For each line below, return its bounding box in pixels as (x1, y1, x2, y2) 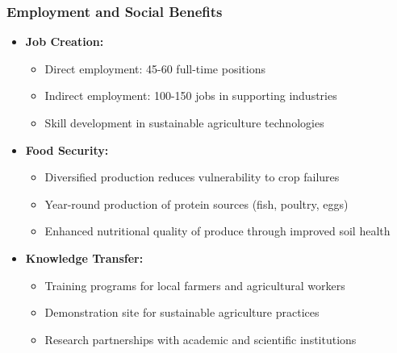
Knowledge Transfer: (25, 249, 144, 266)
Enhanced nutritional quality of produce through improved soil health (44, 222, 391, 239)
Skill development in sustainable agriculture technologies (44, 114, 324, 131)
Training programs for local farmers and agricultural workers (44, 276, 345, 293)
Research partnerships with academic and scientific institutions (44, 330, 357, 347)
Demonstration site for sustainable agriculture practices (44, 304, 320, 321)
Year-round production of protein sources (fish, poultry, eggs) (44, 195, 349, 212)
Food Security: (25, 141, 109, 158)
